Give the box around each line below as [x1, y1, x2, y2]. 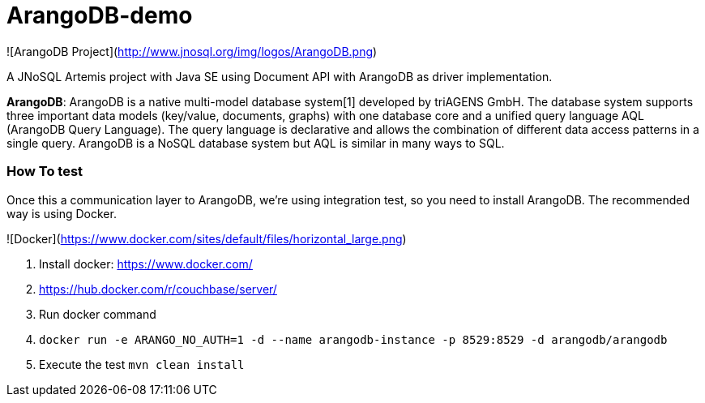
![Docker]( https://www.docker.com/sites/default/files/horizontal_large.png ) [6, 231, 407, 246]
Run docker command [39, 307, 156, 321]
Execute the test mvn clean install [39, 357, 245, 371]
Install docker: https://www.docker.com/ [39, 256, 253, 271]
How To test [6, 163, 83, 180]
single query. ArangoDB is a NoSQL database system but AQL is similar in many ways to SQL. [6, 135, 505, 150]
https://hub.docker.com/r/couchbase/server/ [39, 281, 277, 296]
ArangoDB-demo [6, 2, 193, 29]
